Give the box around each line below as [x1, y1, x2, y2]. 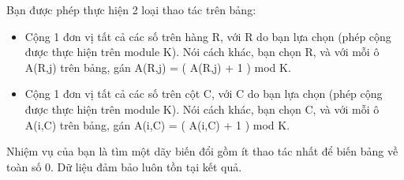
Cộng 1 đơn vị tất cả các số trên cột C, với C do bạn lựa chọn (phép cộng [24, 85, 383, 102]
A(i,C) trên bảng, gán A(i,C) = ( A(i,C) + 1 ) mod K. [24, 116, 290, 133]
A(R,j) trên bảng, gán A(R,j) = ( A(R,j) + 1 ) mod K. [24, 58, 291, 75]
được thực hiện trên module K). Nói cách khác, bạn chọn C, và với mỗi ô [24, 100, 380, 117]
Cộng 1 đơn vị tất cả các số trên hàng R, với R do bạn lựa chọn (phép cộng [24, 28, 391, 44]
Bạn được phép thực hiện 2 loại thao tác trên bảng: [6, 2, 256, 17]
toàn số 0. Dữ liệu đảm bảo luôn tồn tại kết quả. [6, 158, 242, 174]
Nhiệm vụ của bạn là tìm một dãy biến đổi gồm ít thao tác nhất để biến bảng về [6, 143, 398, 159]
